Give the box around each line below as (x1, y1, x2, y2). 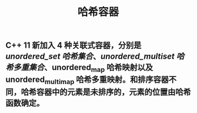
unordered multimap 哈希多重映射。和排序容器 (5, 75, 169, 86)
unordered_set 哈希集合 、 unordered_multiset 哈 (5, 51, 185, 62)
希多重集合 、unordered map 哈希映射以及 (5, 62, 153, 74)
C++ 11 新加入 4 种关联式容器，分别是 (5, 41, 142, 51)
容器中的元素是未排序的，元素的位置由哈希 (36, 87, 191, 97)
